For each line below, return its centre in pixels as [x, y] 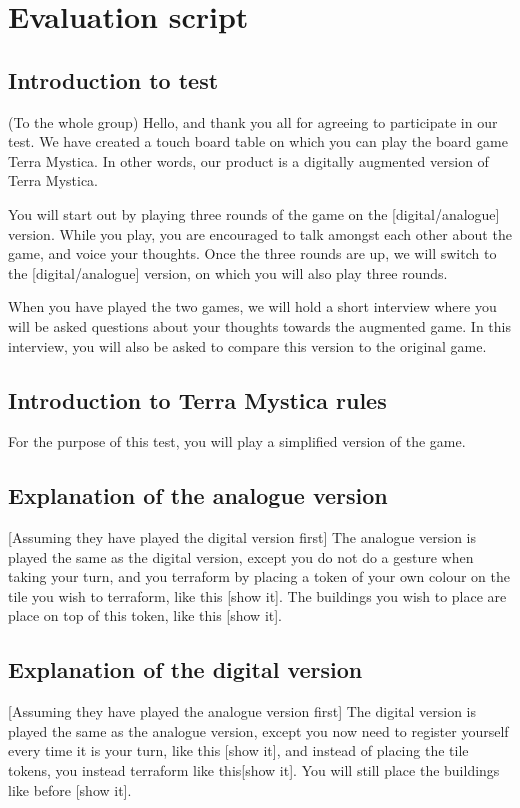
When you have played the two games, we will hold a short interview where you [252, 306]
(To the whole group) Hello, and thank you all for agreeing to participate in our [253, 121]
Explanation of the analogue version [198, 495]
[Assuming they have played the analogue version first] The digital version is [242, 711]
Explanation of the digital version [185, 669]
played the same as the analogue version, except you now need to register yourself [258, 730]
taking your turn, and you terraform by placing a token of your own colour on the [259, 576]
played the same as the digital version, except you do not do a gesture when [241, 556]
